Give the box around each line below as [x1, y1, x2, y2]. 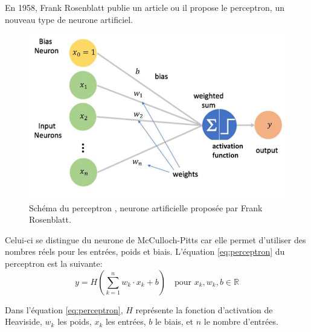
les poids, [57, 315, 92, 328]
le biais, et [155, 315, 194, 328]
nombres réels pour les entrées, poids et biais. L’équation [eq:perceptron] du [5, 245, 285, 258]
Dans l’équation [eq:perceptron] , [5, 303, 123, 316]
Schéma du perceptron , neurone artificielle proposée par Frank [29, 201, 263, 214]
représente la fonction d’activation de [135, 303, 273, 316]
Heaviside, [5, 315, 42, 328]
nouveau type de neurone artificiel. [5, 13, 133, 25]
